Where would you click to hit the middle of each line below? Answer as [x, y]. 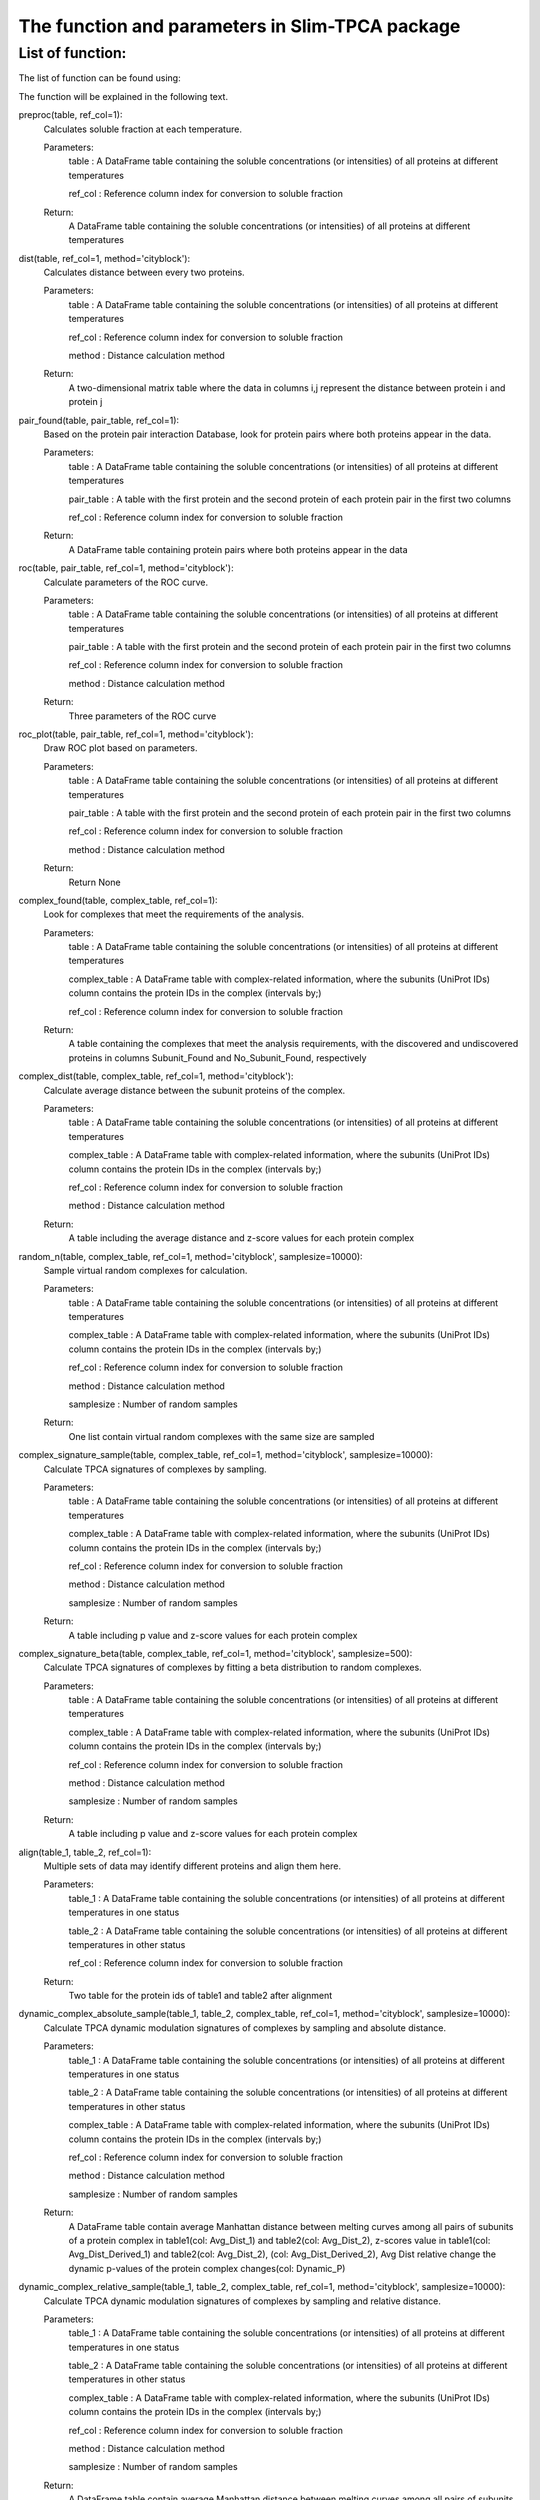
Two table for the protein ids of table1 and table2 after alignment [200, 1996]
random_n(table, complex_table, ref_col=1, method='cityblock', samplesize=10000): [191, 1256]
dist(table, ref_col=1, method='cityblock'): [104, 258]
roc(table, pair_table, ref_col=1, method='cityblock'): [126, 568]
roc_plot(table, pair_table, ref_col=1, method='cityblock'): [136, 734]
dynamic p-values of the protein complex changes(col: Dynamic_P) [207, 2268]
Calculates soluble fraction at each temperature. [142, 129]
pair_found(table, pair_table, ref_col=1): [99, 420]
